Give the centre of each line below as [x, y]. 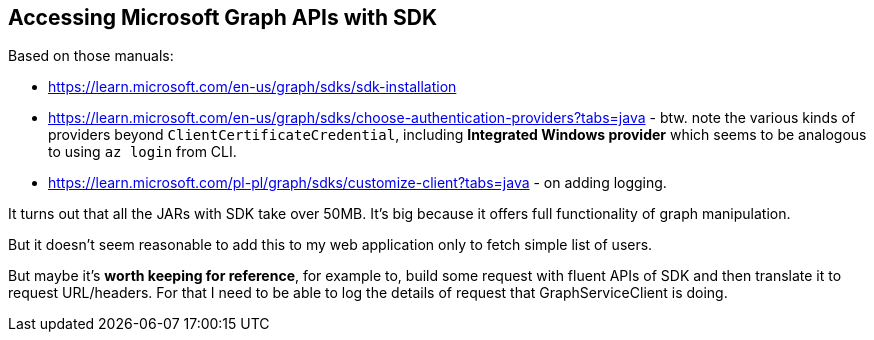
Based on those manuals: [91, 56]
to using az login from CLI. [142, 152]
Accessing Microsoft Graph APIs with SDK [223, 17]
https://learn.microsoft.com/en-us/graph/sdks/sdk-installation [252, 87]
